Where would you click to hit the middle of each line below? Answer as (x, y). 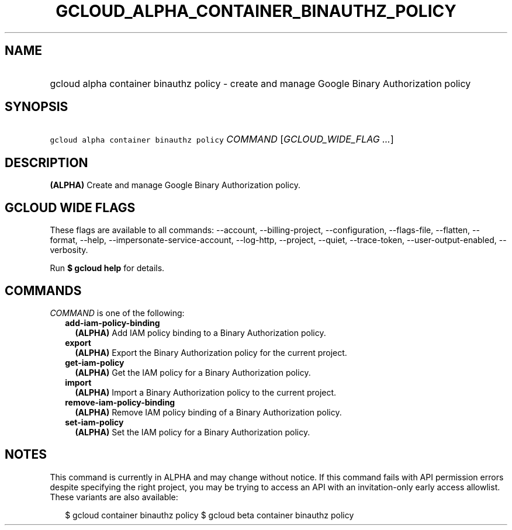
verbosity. (69, 250)
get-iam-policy (95, 362)
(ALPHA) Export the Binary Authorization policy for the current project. (211, 352)
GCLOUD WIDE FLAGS (70, 207)
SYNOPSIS (37, 107)
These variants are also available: (114, 497)
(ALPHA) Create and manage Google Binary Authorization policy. (175, 185)
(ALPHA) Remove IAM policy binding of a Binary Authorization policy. (208, 412)
